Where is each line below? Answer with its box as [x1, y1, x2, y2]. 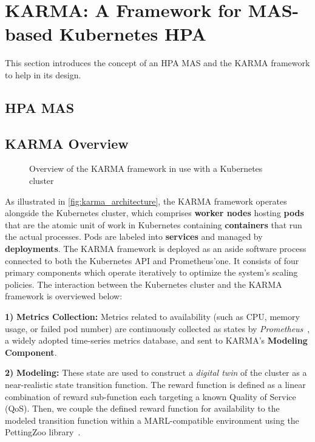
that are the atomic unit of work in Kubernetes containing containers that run [5, 218, 302, 231]
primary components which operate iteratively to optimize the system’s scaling [5, 266, 298, 279]
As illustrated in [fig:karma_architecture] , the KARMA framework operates [5, 194, 287, 207]
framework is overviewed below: [5, 290, 123, 302]
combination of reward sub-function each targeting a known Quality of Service [5, 390, 296, 403]
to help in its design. [5, 68, 81, 81]
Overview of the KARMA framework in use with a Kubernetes [29, 162, 263, 175]
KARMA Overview [5, 134, 129, 152]
